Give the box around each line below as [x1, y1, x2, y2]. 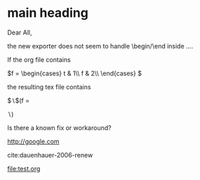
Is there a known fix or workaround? [7, 123, 112, 131]
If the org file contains [7, 55, 72, 64]
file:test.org [7, 164, 41, 173]
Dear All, [7, 28, 32, 37]
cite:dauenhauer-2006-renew [7, 150, 93, 159]
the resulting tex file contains [7, 82, 91, 91]
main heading [7, 5, 89, 21]
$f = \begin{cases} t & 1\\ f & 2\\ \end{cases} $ [7, 69, 142, 77]
